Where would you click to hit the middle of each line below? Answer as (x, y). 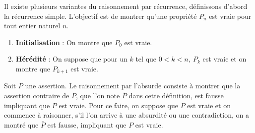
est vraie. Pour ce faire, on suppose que (118, 105)
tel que (146, 59)
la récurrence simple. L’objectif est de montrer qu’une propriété (100, 16)
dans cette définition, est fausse (176, 96)
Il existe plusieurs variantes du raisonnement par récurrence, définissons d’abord (126, 6)
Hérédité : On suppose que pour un (71, 59)
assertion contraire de (37, 96)
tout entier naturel (32, 26)
